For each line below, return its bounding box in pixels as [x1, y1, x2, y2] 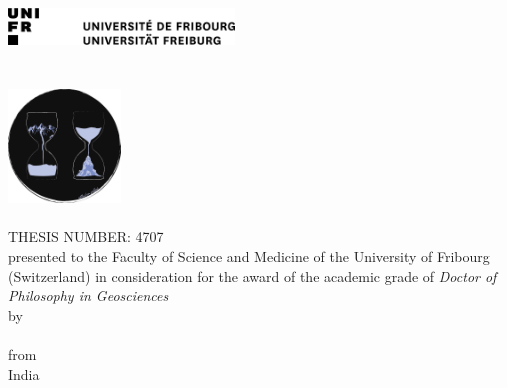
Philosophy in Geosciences [8, 285, 169, 306]
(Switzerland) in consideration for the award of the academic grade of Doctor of [8, 265, 497, 286]
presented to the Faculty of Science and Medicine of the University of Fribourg [8, 246, 490, 267]
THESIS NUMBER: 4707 [8, 226, 164, 247]
